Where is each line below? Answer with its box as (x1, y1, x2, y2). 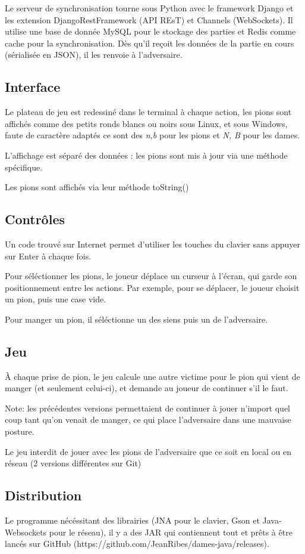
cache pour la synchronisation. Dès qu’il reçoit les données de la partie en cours (5, 36, 294, 49)
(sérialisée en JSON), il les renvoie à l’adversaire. (5, 48, 183, 61)
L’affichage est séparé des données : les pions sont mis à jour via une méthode (5, 148, 288, 161)
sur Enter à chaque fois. (5, 249, 92, 262)
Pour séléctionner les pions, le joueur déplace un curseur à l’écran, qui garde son (5, 270, 297, 282)
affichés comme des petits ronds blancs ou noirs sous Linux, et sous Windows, (5, 117, 288, 129)
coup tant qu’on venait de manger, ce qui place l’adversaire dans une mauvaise (5, 413, 291, 426)
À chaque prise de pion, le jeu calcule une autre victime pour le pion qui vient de (5, 370, 300, 382)
